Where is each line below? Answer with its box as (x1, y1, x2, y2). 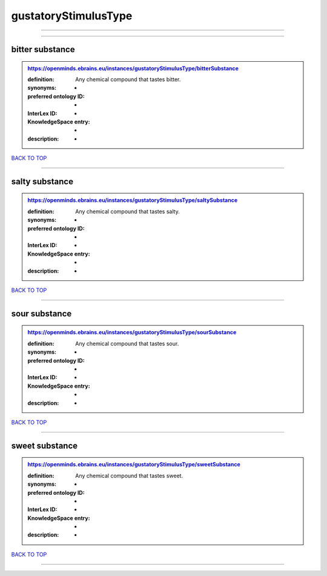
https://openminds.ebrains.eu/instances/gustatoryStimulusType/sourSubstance (27, 329, 237, 336)
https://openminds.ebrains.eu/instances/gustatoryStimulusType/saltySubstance (27, 197, 238, 204)
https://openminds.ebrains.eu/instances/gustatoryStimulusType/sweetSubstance (27, 461, 240, 468)
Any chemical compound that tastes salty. (75, 208, 180, 215)
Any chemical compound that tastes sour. (75, 340, 179, 347)
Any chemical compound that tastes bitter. (75, 76, 181, 83)
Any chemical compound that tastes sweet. (75, 472, 183, 479)
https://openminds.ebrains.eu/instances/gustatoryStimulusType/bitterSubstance (27, 64, 239, 72)
